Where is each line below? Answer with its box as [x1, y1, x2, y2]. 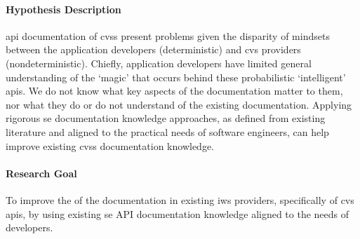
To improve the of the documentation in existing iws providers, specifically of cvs [6, 192, 354, 207]
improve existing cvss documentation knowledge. [6, 138, 214, 153]
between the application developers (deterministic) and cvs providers [6, 42, 301, 57]
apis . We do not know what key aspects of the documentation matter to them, [6, 83, 343, 98]
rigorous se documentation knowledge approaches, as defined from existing [6, 111, 326, 125]
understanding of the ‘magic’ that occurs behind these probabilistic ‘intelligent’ [6, 69, 346, 84]
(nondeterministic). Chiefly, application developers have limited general [6, 55, 312, 70]
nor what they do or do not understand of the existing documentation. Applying [6, 97, 352, 111]
